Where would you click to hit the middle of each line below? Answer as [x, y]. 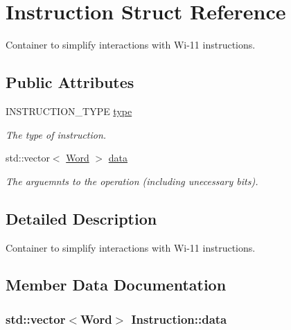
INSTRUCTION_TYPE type [69, 111]
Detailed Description [81, 218]
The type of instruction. [56, 134]
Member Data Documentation [116, 285]
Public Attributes [70, 82]
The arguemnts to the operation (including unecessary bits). [132, 181]
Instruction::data [179, 319]
